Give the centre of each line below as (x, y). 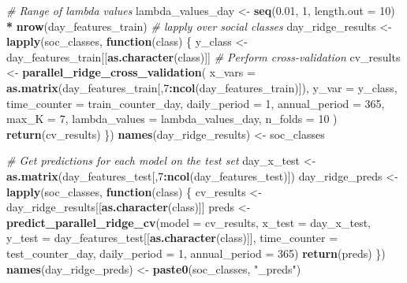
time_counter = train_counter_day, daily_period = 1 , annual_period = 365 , (196, 103)
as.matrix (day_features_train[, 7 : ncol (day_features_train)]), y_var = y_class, (202, 87)
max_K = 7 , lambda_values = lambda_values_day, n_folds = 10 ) (172, 119)
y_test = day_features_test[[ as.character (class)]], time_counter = (172, 238)
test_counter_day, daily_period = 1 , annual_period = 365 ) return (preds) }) (196, 253)
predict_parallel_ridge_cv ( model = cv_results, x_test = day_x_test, (189, 222)
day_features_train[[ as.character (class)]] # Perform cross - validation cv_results (203, 56)
